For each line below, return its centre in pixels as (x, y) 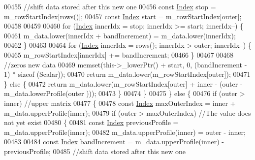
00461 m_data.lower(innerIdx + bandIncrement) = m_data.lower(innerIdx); (120, 35)
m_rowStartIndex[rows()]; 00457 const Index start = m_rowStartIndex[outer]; (123, 16)
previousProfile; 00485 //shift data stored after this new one (95, 151)
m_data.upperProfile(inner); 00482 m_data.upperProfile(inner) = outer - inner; (125, 132)
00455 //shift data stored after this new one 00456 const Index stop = (110, 6)
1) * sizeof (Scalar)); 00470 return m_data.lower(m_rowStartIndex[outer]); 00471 (127, 74)
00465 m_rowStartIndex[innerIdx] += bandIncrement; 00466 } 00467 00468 (119, 54)
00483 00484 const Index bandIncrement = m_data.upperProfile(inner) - (114, 142)
